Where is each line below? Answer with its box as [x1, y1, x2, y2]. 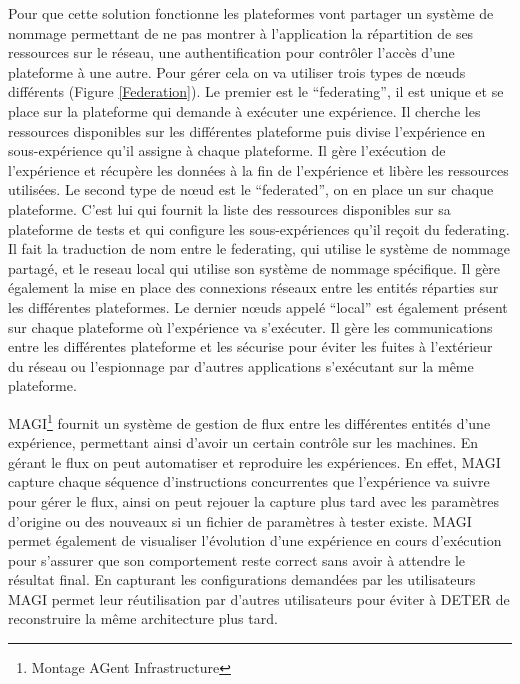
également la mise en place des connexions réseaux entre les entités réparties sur [8, 277, 499, 298]
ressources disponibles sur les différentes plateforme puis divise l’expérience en [8, 120, 486, 141]
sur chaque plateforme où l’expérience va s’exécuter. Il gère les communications [8, 316, 493, 337]
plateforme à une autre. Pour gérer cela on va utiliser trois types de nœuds [8, 61, 466, 82]
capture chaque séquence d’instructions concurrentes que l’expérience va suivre [8, 471, 490, 492]
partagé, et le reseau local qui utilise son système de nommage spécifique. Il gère [8, 257, 501, 278]
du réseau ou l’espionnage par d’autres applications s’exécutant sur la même [8, 355, 474, 376]
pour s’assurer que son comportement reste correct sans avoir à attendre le [8, 549, 466, 570]
